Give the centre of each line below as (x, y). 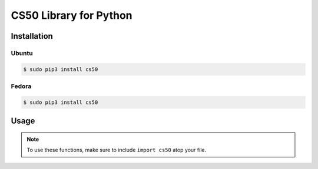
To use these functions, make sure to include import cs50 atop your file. (116, 150)
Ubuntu (22, 53)
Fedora (21, 86)
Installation (32, 36)
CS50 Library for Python (72, 15)
